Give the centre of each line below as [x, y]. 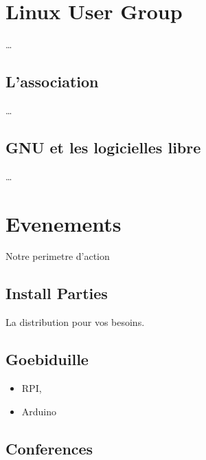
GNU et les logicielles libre [103, 147]
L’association [52, 81]
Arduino [39, 411]
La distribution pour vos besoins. [75, 322]
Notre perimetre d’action [58, 256]
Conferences [49, 448]
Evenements [64, 223]
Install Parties [57, 293]
